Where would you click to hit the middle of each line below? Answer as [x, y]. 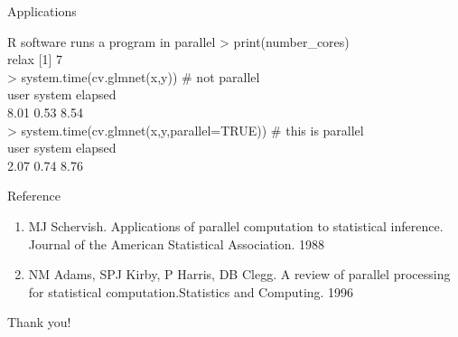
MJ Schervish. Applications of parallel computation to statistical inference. [236, 225]
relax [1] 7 [35, 59]
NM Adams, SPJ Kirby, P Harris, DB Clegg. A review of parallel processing [239, 274]
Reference [34, 196]
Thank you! [39, 322]
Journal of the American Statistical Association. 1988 [176, 243]
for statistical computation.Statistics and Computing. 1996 [191, 291]
